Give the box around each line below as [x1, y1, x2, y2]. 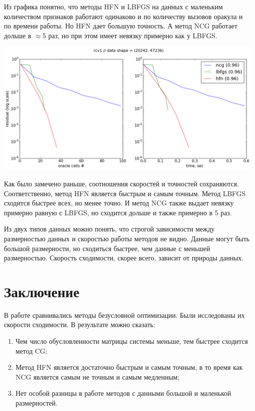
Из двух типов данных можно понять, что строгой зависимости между [4, 224, 215, 234]
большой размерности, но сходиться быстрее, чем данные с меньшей [4, 243, 210, 253]
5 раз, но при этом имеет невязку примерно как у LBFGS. [42, 30, 217, 40]
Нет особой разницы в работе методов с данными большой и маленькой [15, 388, 231, 398]
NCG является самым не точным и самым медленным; [15, 371, 179, 382]
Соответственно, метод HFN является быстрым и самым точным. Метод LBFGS [4, 188, 246, 198]
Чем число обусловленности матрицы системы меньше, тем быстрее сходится [15, 336, 248, 346]
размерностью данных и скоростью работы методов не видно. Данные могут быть [4, 233, 250, 243]
